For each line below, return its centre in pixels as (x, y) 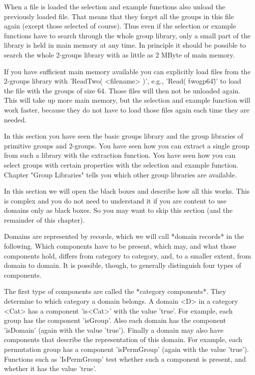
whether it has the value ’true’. (50, 368)
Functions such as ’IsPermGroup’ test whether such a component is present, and (125, 359)
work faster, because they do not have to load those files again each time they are (127, 109)
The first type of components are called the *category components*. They (115, 291)
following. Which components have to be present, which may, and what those (120, 246)
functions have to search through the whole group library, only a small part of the (127, 35)
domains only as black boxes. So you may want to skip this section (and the (118, 210)
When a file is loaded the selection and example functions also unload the (115, 6)
